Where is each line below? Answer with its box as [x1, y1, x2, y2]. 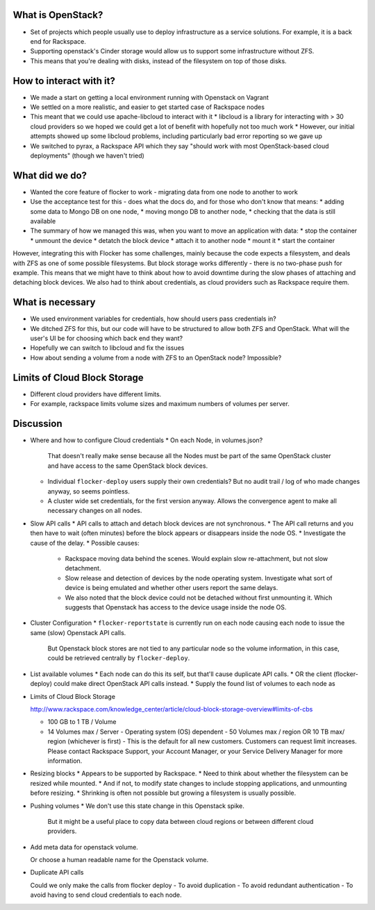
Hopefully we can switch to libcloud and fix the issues [30, 344, 185, 352]
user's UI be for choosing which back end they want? [30, 334, 183, 343]
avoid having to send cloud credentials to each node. [30, 891, 182, 899]
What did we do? [12, 169, 87, 181]
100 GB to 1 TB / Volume [47, 718, 117, 726]
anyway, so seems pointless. [47, 487, 130, 496]
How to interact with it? [12, 75, 116, 87]
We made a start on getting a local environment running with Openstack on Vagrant [30, 93, 269, 101]
